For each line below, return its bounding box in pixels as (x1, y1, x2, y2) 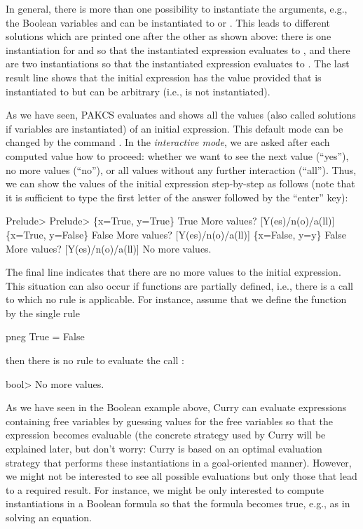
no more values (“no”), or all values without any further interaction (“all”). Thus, (6, 162, 357, 177)
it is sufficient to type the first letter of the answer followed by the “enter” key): (6, 189, 348, 204)
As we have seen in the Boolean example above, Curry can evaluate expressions (6, 400, 347, 415)
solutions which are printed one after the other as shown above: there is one (6, 29, 331, 43)
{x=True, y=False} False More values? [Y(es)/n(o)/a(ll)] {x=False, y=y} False (6, 227, 346, 241)
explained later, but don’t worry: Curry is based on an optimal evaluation (6, 441, 322, 456)
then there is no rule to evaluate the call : (6, 353, 184, 368)
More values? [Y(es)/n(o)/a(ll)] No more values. (6, 241, 212, 255)
